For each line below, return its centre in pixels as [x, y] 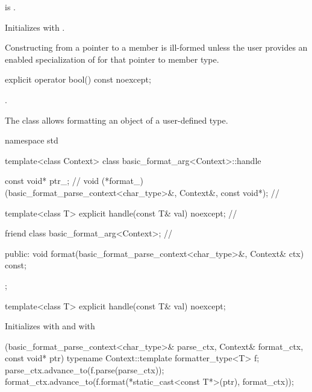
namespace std [32, 140]
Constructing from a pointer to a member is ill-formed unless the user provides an [156, 47]
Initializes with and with [50, 326]
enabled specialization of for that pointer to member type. [112, 59]
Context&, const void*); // [229, 192]
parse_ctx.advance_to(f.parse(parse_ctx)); [85, 369]
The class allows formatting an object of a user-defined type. [117, 120]
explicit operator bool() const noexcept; [78, 79]
